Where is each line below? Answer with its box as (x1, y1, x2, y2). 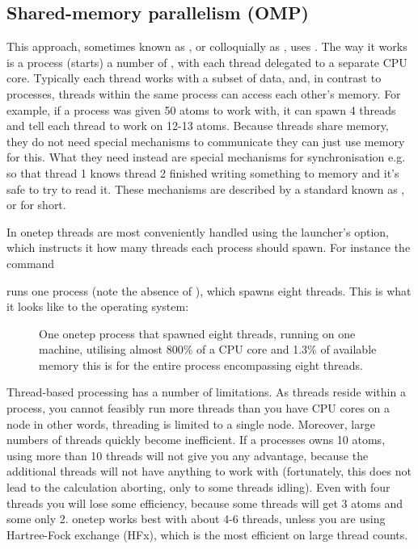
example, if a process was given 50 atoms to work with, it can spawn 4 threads (6, 101, 396, 118)
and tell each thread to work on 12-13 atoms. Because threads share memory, (6, 117, 389, 134)
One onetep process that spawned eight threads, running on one (39, 325, 356, 342)
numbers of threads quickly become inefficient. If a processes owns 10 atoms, (6, 431, 386, 448)
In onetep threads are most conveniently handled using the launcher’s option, (6, 223, 389, 240)
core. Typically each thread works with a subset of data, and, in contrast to (6, 69, 382, 86)
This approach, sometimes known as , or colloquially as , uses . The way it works (6, 38, 407, 55)
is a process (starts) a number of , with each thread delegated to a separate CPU (6, 53, 407, 70)
